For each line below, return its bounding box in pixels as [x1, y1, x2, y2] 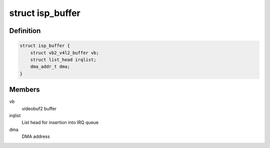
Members [9, 85, 40, 94]
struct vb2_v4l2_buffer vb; [30, 50, 99, 55]
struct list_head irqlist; [30, 56, 97, 62]
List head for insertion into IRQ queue [21, 119, 99, 125]
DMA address [21, 133, 50, 139]
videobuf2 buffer [21, 105, 57, 111]
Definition [9, 26, 41, 35]
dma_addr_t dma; [30, 64, 70, 69]
